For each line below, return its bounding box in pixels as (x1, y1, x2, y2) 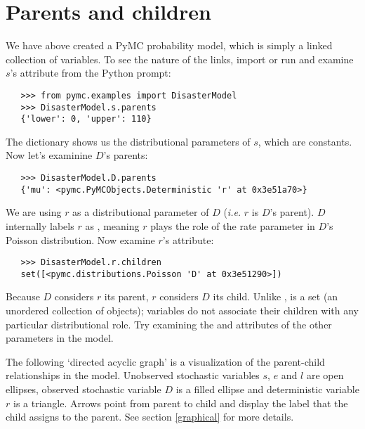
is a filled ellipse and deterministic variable (175, 382, 359, 397)
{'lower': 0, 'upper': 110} (20, 114, 152, 124)
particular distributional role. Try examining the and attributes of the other (6, 316, 332, 331)
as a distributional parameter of (72, 205, 209, 219)
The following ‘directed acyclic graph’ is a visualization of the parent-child (6, 354, 325, 369)
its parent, (104, 289, 149, 304)
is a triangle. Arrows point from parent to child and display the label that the (13, 395, 348, 410)
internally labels (6, 218, 74, 233)
